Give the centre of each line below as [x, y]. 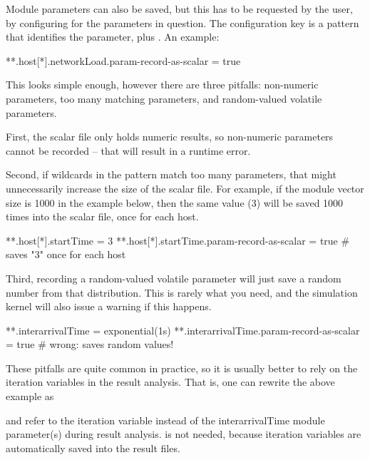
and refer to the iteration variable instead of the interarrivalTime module [165, 420]
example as [30, 396]
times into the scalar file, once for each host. [102, 216]
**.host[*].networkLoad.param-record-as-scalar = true [123, 60]
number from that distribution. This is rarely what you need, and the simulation [182, 292]
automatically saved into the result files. [93, 448]
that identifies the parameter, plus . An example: [113, 37]
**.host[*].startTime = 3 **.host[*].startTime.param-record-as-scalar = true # [178, 240]
